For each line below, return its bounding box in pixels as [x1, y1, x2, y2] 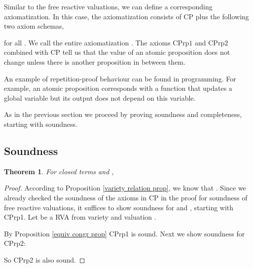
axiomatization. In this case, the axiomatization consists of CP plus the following [4, 11, 249, 21]
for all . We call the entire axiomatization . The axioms [4, 37, 171, 47]
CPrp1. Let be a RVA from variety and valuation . [4, 212, 156, 222]
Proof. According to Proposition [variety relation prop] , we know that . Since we [4, 183, 246, 193]
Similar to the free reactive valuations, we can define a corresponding [4, 1, 213, 11]
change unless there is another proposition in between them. [4, 56, 185, 67]
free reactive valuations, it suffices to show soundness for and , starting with [4, 202, 234, 212]
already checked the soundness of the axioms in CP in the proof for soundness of [4, 192, 248, 202]
